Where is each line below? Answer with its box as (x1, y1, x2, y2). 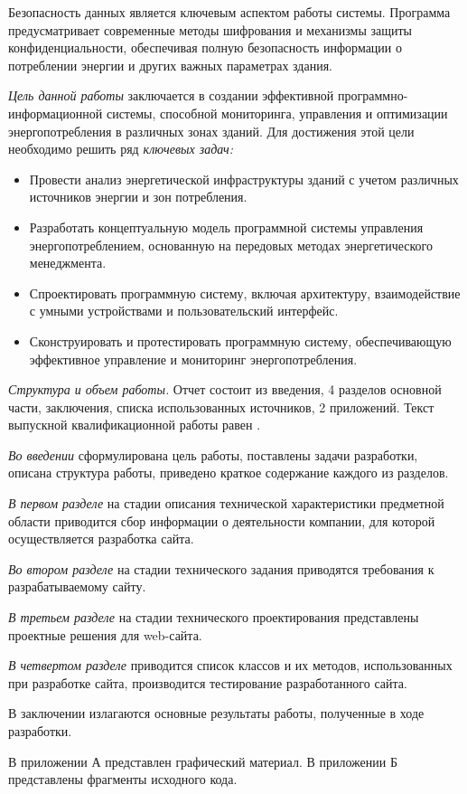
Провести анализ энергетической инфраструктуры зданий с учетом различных (29, 169, 459, 188)
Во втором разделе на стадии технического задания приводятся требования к (8, 559, 434, 578)
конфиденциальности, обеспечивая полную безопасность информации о (8, 38, 403, 57)
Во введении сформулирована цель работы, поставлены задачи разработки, (8, 445, 418, 464)
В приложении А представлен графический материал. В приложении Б (8, 751, 397, 770)
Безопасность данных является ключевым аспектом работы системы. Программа (8, 3, 451, 21)
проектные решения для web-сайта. (8, 625, 202, 644)
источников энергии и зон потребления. (29, 187, 248, 206)
